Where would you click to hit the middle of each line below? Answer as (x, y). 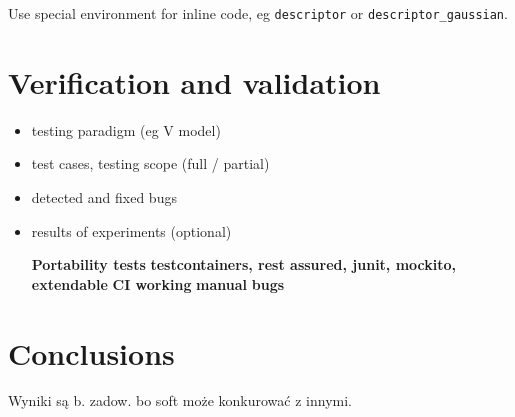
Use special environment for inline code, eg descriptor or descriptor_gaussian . (258, 13)
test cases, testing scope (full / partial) (150, 163)
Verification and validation (194, 81)
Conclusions (91, 352)
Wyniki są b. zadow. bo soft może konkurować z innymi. (180, 400)
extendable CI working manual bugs (158, 283)
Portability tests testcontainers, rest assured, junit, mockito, (244, 264)
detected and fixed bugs (104, 196)
